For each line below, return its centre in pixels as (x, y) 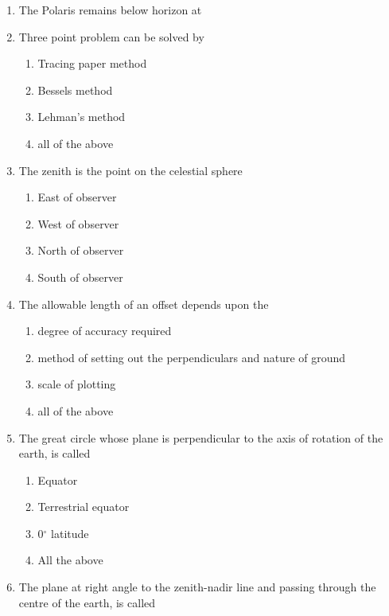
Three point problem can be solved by (111, 36)
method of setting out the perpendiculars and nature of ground (192, 357)
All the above (70, 560)
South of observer (80, 277)
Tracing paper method (92, 63)
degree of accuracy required (105, 331)
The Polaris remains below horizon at (110, 10)
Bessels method (75, 90)
